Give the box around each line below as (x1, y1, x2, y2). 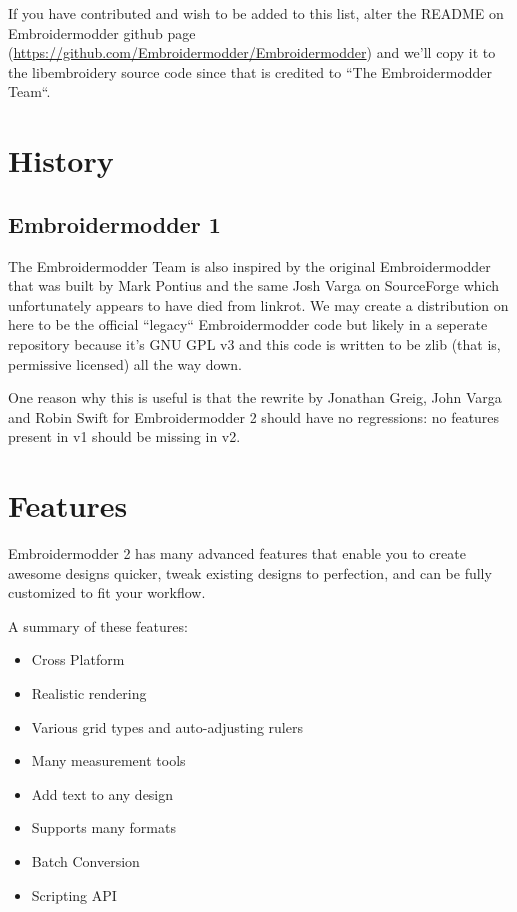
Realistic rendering (31, 682, 147, 703)
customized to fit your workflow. (8, 582, 206, 603)
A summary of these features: (8, 615, 188, 636)
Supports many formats (31, 817, 176, 838)
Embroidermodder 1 (8, 208, 221, 239)
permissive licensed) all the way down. (8, 353, 242, 374)
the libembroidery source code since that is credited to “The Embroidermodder (8, 61, 493, 82)
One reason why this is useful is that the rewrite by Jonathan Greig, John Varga (8, 387, 502, 408)
